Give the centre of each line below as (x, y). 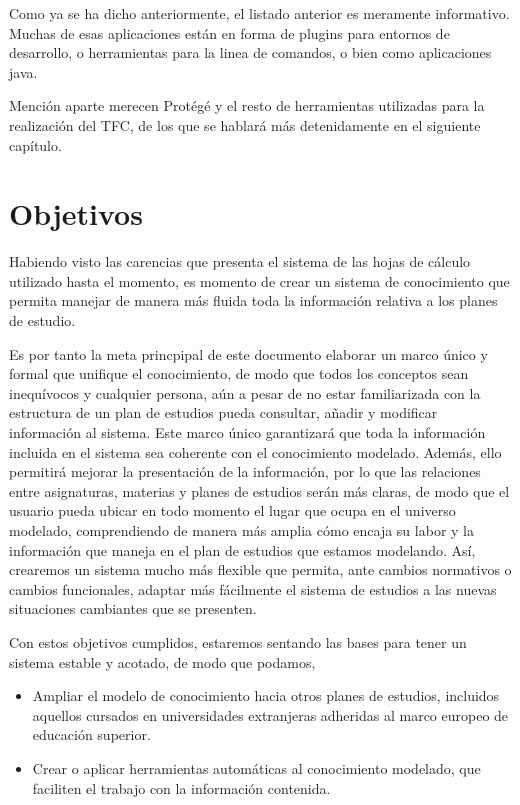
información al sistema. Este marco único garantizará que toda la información (247, 432)
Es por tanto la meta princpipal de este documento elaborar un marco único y (248, 353)
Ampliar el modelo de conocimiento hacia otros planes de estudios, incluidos (266, 695)
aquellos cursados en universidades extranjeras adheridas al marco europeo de (270, 714)
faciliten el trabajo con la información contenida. (181, 787)
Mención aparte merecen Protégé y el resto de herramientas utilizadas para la (247, 105)
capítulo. (35, 144)
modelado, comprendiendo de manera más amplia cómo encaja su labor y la (241, 530)
